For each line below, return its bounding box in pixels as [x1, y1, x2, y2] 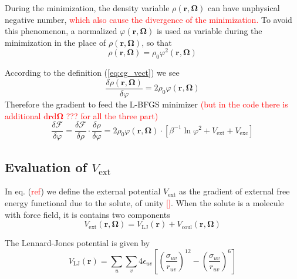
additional [5, 109, 41, 122]
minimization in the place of [5, 36, 106, 48]
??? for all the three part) [66, 109, 158, 122]
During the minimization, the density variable [5, 2, 170, 14]
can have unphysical [207, 2, 280, 14]
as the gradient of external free [178, 185, 290, 197]
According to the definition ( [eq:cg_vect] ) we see [5, 66, 180, 79]
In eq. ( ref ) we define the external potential [5, 185, 161, 197]
